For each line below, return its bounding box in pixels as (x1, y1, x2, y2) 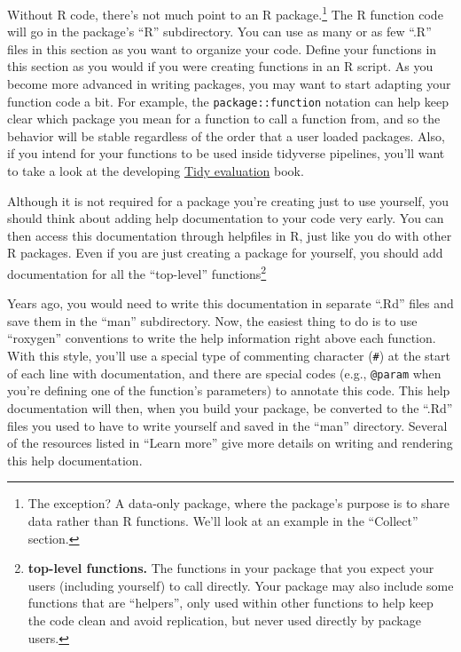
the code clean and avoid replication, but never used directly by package (27, 610, 421, 629)
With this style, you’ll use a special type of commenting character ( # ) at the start (7, 346, 450, 365)
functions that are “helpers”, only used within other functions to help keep (27, 593, 434, 612)
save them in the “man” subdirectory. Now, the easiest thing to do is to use (7, 311, 418, 330)
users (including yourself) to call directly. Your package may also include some (27, 576, 454, 594)
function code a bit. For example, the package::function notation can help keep (7, 91, 449, 110)
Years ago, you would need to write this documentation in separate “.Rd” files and (7, 294, 454, 313)
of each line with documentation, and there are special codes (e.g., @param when (7, 363, 441, 382)
